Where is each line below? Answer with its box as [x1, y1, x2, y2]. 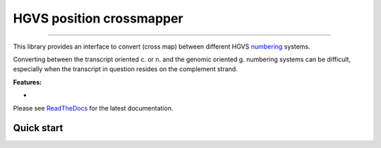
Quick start [13, 122, 64, 134]
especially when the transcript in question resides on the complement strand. [13, 65, 238, 73]
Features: [13, 78, 42, 86]
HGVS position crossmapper [13, 11, 183, 26]
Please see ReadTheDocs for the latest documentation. [13, 104, 174, 112]
